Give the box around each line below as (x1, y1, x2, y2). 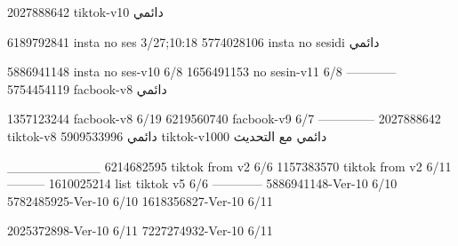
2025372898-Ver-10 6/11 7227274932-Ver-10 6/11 (7, 221, 273, 240)
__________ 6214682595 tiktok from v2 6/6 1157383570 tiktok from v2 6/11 (7, 156, 452, 175)
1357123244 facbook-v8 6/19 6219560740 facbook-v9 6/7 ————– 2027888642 (7, 109, 441, 128)
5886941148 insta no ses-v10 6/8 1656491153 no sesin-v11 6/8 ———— (7, 62, 397, 81)
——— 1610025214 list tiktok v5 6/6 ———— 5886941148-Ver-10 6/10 (7, 174, 398, 193)
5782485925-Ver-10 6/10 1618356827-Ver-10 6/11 (7, 191, 273, 210)
